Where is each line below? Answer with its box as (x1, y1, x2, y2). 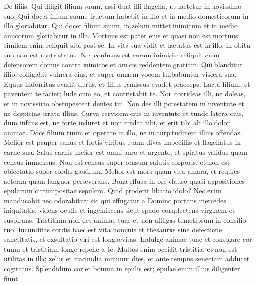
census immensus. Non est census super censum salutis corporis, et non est (4, 156, 230, 167)
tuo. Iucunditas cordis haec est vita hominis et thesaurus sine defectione (4, 224, 222, 234)
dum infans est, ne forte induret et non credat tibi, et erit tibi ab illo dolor (4, 117, 230, 128)
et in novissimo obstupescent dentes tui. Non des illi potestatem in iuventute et (4, 98, 244, 108)
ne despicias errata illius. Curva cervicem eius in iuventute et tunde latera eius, (4, 108, 244, 118)
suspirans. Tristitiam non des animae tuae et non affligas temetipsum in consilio (4, 215, 246, 225)
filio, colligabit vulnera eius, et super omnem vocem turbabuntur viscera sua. (4, 69, 237, 79)
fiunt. (4, 273, 20, 283)
